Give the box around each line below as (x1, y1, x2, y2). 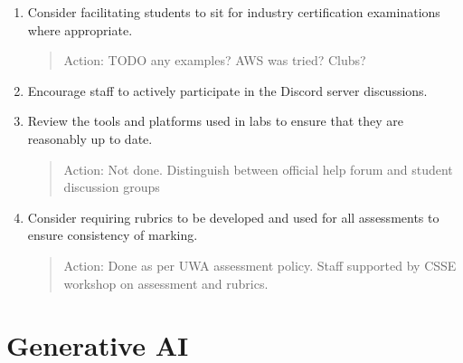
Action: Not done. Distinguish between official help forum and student (63, 159, 453, 178)
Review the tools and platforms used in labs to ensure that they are (27, 111, 404, 130)
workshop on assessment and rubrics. (63, 273, 269, 292)
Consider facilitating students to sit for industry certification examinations (27, 3, 440, 21)
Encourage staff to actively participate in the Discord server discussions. (27, 81, 428, 100)
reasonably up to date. (27, 129, 153, 148)
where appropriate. (27, 20, 133, 39)
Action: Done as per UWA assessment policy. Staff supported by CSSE (63, 255, 457, 274)
